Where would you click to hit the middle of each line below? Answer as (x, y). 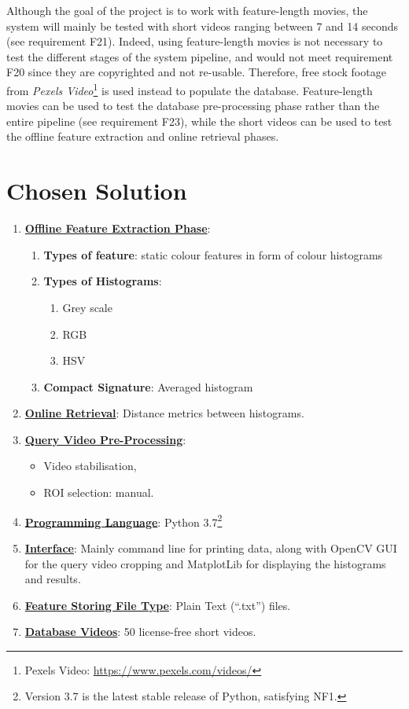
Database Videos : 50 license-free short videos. (140, 632)
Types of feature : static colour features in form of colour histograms (213, 254)
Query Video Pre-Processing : (105, 439)
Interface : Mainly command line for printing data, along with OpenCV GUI (211, 547)
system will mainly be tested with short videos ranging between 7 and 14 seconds (202, 26)
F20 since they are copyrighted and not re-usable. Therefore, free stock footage (196, 72)
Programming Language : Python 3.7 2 (123, 520)
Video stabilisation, (90, 466)
